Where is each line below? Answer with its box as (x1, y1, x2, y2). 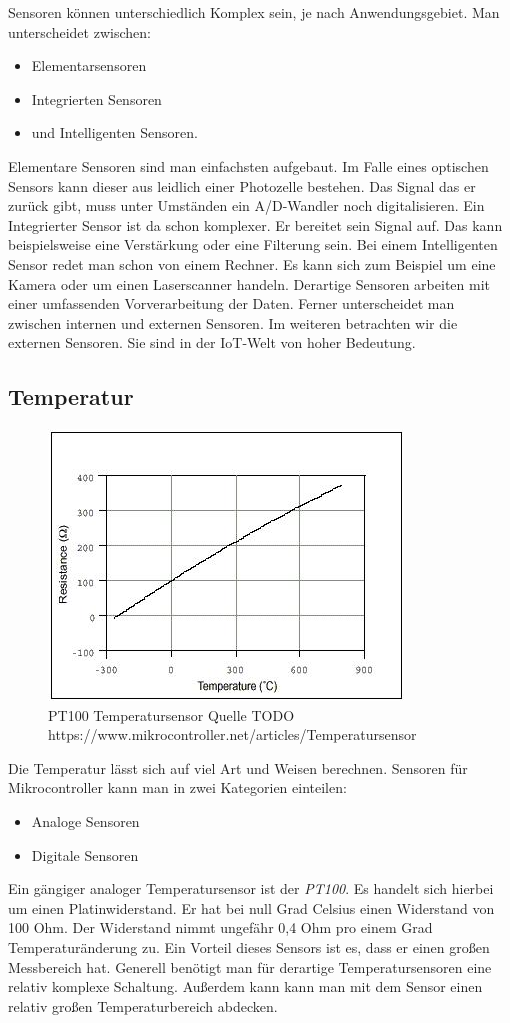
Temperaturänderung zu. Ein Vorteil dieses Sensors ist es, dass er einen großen (8, 937, 490, 958)
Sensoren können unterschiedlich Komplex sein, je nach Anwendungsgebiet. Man (8, 2, 500, 22)
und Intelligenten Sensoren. (31, 122, 198, 143)
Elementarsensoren (31, 55, 147, 76)
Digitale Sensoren (31, 844, 139, 865)
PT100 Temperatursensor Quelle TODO (48, 704, 295, 725)
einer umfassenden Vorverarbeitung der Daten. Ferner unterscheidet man (8, 293, 455, 314)
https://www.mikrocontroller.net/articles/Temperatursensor (48, 724, 417, 745)
